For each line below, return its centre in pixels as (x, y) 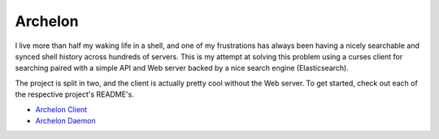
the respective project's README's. (74, 94)
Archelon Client (61, 109)
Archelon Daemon (66, 120)
